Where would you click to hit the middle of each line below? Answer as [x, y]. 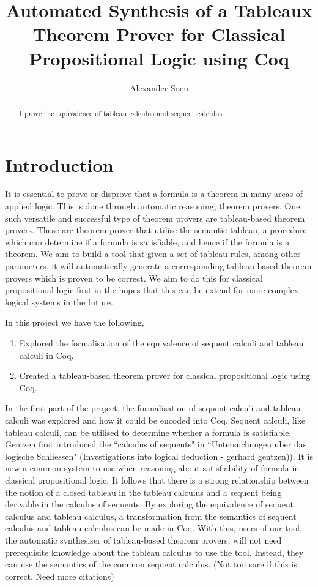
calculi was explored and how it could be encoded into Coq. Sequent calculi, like [155, 420]
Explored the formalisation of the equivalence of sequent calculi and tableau [161, 343]
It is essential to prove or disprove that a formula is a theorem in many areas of [154, 194]
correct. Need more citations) [60, 576]
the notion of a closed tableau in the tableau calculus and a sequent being [143, 492]
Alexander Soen [159, 87]
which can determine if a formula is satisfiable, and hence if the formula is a [147, 241]
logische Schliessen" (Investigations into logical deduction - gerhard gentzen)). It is [159, 456]
